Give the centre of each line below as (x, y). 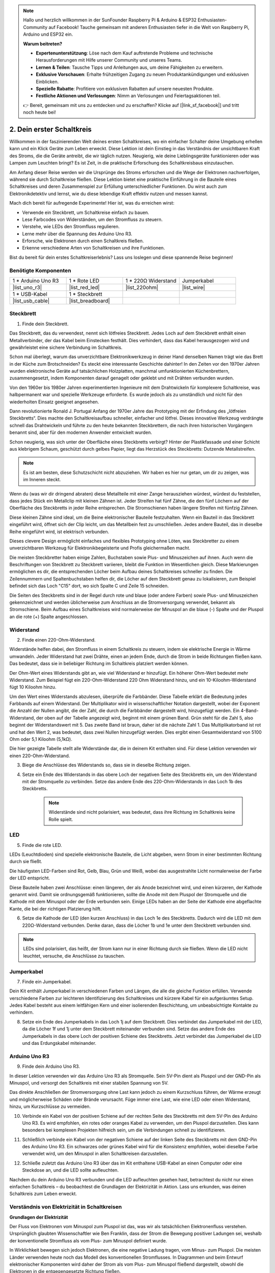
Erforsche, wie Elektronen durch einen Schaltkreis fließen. (83, 241)
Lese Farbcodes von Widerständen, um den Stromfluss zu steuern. (92, 219)
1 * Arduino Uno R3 (36, 281)
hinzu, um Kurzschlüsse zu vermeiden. (50, 1106)
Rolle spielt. (61, 819)
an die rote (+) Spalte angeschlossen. (49, 617)
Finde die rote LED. (42, 845)
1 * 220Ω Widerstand (151, 281)
